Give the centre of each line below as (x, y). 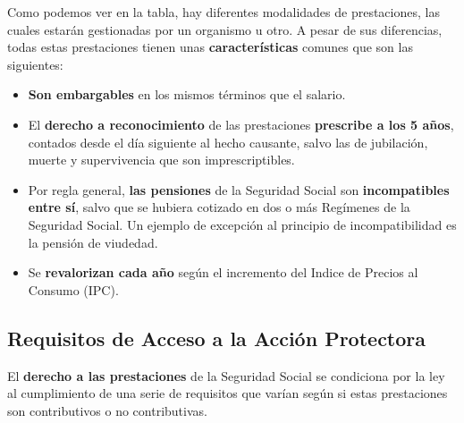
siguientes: (35, 64)
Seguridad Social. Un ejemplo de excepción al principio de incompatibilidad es (242, 224)
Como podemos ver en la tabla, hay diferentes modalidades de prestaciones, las (224, 12)
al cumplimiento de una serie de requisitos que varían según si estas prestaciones (228, 393)
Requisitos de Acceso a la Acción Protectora (217, 338)
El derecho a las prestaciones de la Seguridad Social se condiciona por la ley (226, 375)
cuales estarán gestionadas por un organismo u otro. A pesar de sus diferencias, (225, 29)
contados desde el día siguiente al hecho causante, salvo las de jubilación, (228, 142)
